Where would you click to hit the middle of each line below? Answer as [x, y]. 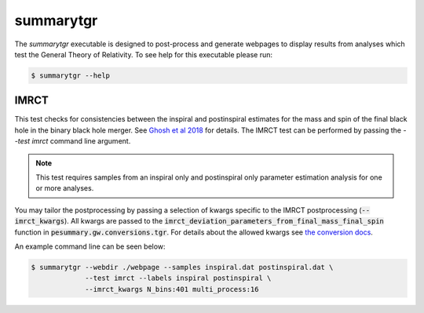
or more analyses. [65, 188]
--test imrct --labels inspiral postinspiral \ [178, 278]
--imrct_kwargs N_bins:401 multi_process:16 [172, 289]
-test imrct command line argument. [73, 141]
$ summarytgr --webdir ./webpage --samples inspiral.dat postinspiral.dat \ [182, 267]
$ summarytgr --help [70, 75]
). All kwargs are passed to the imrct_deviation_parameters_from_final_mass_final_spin [224, 221]
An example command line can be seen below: [90, 246]
